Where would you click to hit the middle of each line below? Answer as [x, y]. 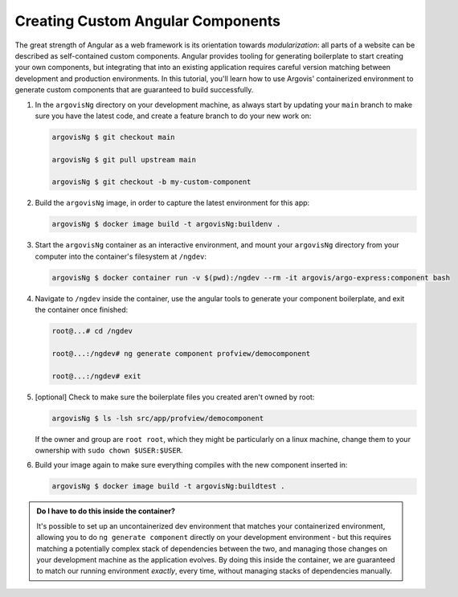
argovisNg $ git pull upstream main [124, 159]
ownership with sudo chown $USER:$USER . [109, 451]
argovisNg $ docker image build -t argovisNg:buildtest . [168, 487]
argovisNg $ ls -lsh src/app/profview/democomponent [158, 418]
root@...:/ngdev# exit [96, 376]
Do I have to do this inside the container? [106, 511]
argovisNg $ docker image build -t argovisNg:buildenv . [166, 224]
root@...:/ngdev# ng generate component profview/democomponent [181, 353]
